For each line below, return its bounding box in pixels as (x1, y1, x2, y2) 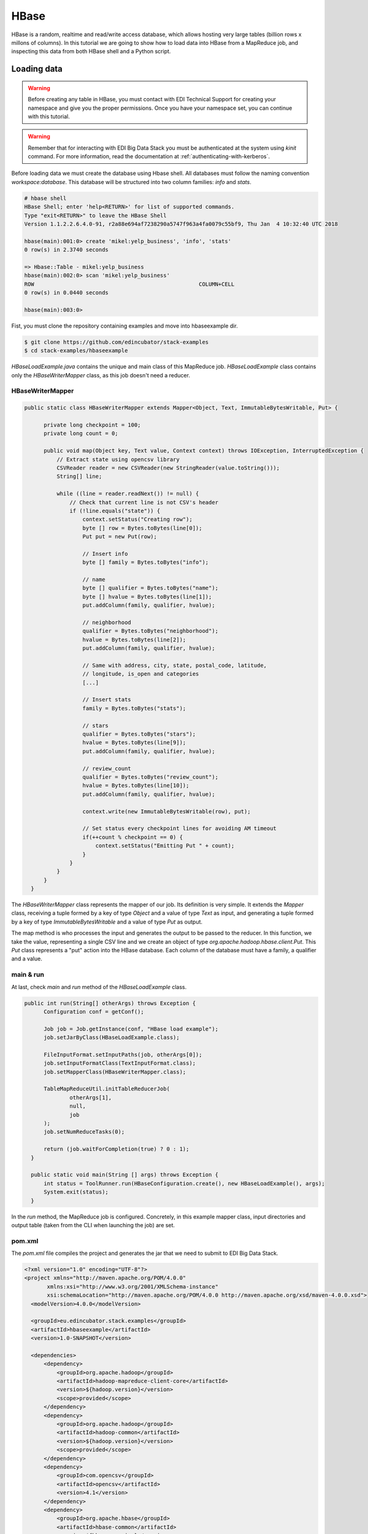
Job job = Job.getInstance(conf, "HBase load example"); (44, 1025, 219, 1032)
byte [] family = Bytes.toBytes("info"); (82, 559, 209, 566)
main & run (11, 970, 44, 979)
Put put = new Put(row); (82, 533, 158, 540)
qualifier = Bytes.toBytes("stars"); (82, 731, 196, 738)
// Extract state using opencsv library (56, 456, 180, 463)
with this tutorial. (28, 112, 70, 120)
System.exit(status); (44, 1189, 109, 1196)
